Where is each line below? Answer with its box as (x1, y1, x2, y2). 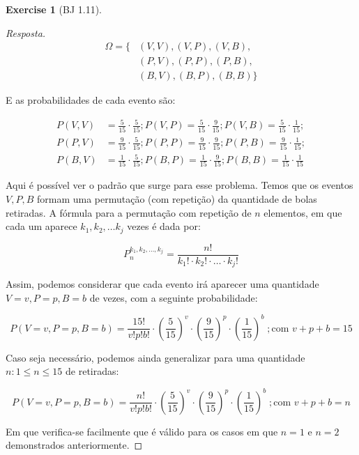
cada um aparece (6, 219, 77, 233)
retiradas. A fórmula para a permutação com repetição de (6, 205, 252, 219)
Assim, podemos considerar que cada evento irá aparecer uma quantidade (6, 277, 319, 291)
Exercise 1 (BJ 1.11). (6, 2, 102, 16)
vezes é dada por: (127, 219, 201, 233)
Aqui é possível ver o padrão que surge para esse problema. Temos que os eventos (6, 178, 353, 192)
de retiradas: (66, 364, 119, 378)
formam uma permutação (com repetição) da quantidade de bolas (36, 192, 317, 206)
